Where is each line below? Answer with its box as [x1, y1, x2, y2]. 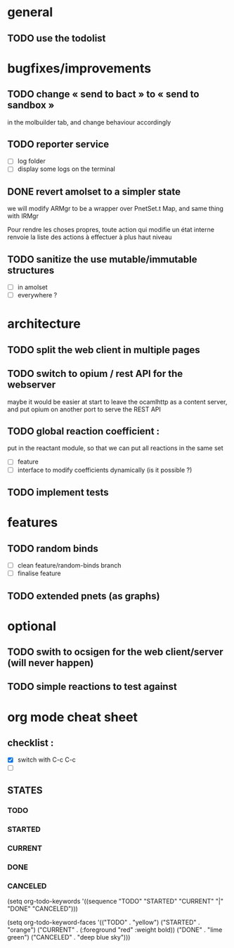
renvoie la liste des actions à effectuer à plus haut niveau [7, 233, 172, 241]
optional [7, 618, 57, 634]
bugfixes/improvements [7, 60, 152, 76]
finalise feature [17, 569, 61, 577]
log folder [17, 157, 46, 165]
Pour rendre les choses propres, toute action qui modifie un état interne [7, 226, 214, 234]
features [7, 515, 58, 531]
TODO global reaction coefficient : [7, 425, 160, 437]
